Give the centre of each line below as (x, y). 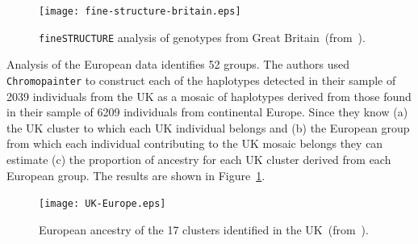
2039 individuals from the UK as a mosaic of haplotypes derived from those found (209, 96)
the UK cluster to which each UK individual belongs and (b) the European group (208, 127)
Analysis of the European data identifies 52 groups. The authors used (178, 64)
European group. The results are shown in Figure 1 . (136, 175)
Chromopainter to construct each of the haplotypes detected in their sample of (201, 80)
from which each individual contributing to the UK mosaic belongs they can (195, 143)
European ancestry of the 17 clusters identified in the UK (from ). (204, 229)
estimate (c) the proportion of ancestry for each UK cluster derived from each (199, 159)
